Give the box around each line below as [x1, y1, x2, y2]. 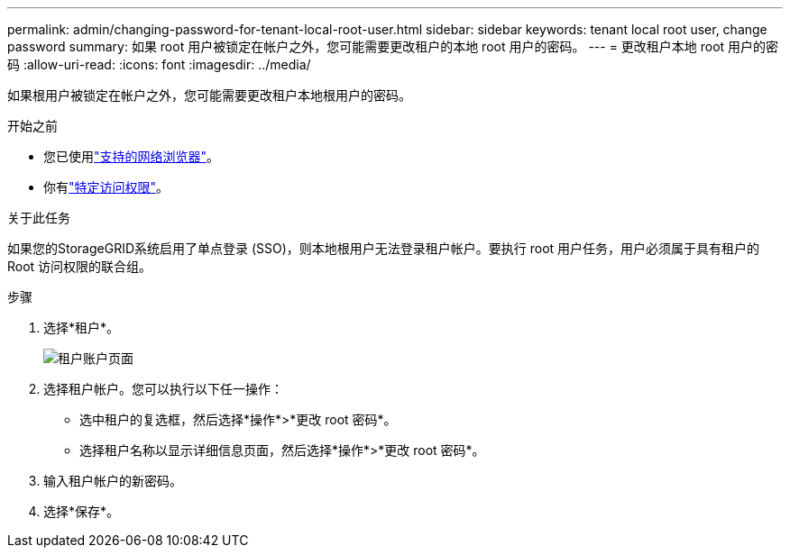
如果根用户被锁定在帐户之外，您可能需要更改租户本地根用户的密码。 [7, 87, 411, 103]
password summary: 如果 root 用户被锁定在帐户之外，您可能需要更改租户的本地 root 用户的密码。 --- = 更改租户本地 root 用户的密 [7, 39, 779, 54]
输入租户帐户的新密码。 [43, 473, 182, 488]
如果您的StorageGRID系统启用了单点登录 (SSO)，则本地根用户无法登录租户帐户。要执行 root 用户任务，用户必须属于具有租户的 [7, 241, 760, 256]
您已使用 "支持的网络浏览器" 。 [43, 149, 220, 164]
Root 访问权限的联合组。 [7, 259, 152, 274]
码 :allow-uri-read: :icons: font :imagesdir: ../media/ [7, 57, 311, 72]
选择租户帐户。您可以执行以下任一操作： [43, 381, 283, 396]
